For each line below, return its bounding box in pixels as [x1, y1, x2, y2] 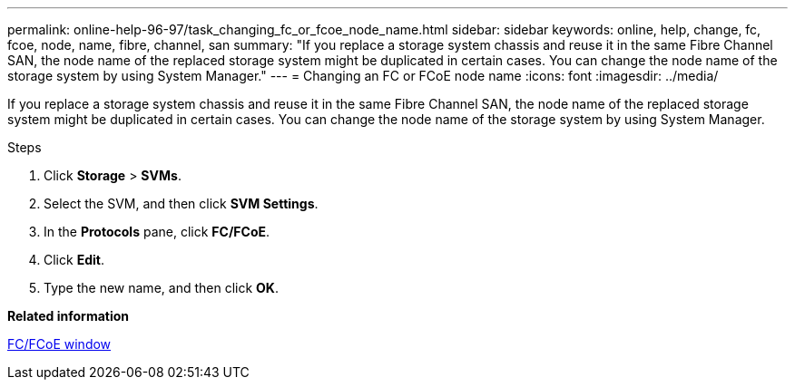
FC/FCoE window [7, 336, 112, 352]
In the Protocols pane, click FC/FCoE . [44, 224, 270, 239]
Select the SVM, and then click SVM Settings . [44, 196, 319, 211]
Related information [7, 308, 130, 324]
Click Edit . [44, 252, 104, 267]
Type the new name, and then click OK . [44, 280, 279, 295]
